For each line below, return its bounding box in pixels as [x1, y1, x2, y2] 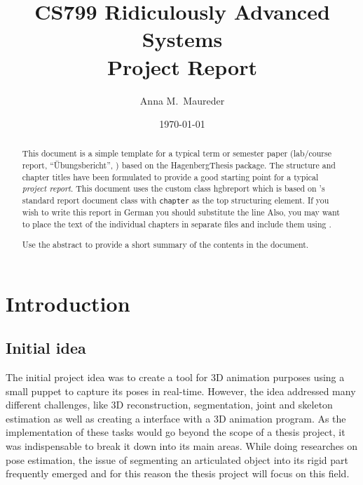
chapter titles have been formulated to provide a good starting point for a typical [22, 171, 319, 182]
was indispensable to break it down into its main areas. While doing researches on [6, 438, 357, 453]
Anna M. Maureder [139, 93, 225, 107]
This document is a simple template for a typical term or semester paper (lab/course [22, 147, 331, 159]
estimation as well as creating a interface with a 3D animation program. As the [6, 411, 346, 425]
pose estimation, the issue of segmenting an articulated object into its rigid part [6, 452, 349, 467]
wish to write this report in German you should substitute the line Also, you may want [22, 206, 340, 218]
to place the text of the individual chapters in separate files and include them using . [22, 218, 331, 230]
